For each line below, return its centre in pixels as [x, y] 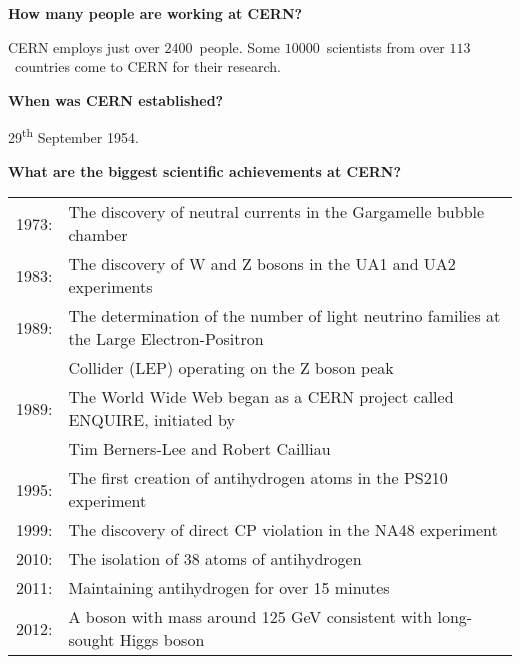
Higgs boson [162, 640]
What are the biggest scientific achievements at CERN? [205, 170]
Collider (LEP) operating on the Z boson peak [231, 368]
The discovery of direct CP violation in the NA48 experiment [283, 530]
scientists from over [385, 46]
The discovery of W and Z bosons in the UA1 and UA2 [262, 264]
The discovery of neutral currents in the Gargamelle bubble [276, 212]
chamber [98, 235]
